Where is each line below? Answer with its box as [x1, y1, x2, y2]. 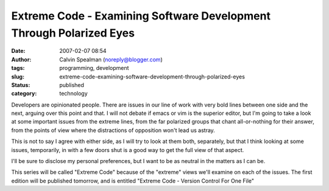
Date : [11, 47, 26, 55]
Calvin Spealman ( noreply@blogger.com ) [59, 55, 163, 63]
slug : [11, 73, 24, 80]
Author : [11, 55, 32, 63]
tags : [11, 64, 25, 72]
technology [59, 90, 88, 97]
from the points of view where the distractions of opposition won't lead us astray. [11, 127, 216, 134]
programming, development [59, 64, 129, 72]
